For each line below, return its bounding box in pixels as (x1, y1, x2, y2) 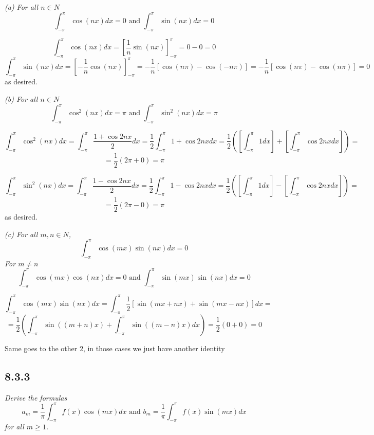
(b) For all (5, 94, 38, 104)
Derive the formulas (5, 392, 67, 403)
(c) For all (5, 228, 38, 239)
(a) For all (5, 2, 39, 12)
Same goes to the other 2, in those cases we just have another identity (5, 342, 225, 353)
